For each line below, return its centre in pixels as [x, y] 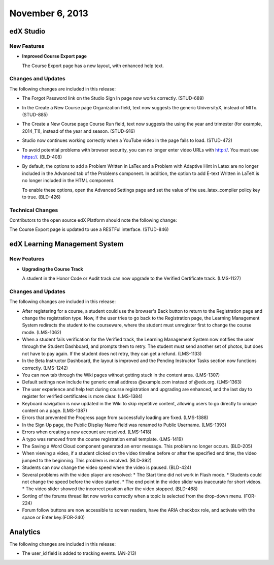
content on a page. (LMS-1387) [55, 410]
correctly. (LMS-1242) [45, 368]
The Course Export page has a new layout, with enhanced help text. [93, 66]
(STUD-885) [35, 115]
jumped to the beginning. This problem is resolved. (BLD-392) [87, 460]
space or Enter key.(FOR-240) [54, 517]
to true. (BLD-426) [41, 197]
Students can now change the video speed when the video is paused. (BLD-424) [107, 467]
